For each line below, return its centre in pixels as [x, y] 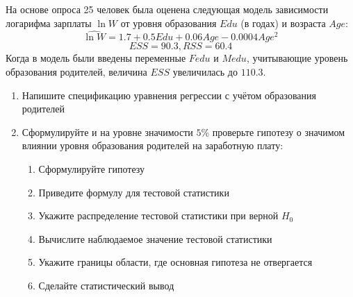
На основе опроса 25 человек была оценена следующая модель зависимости [167, 9]
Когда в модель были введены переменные [96, 58]
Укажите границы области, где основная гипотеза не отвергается [175, 262]
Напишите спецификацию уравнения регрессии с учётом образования [169, 95]
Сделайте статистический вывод [106, 285]
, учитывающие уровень [297, 58]
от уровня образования [169, 23]
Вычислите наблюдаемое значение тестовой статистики [155, 238]
